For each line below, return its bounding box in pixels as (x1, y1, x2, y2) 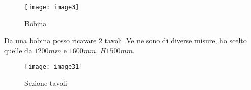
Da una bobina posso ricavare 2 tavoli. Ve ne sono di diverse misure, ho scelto (4, 35, 247, 46)
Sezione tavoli (24, 78, 67, 88)
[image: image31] (24, 63, 83, 71)
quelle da (4, 45, 32, 55)
